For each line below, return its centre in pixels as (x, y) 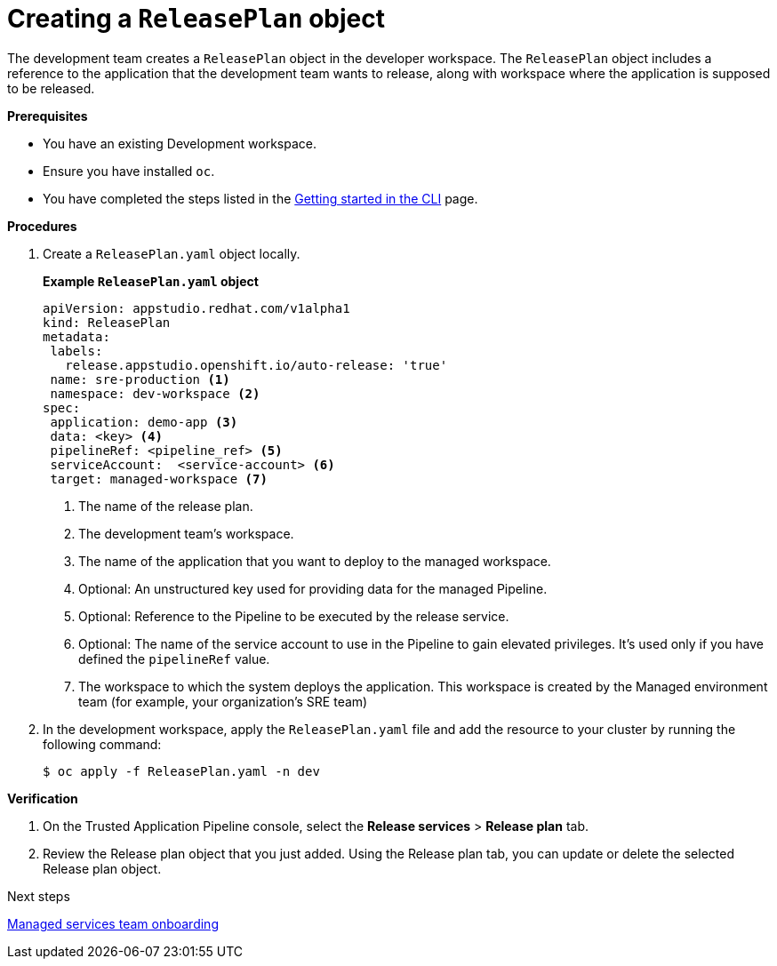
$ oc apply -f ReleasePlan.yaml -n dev (181, 771)
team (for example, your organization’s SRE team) (223, 701)
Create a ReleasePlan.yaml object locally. (172, 253)
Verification (43, 798)
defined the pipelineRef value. (174, 659)
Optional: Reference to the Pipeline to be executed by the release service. (294, 616)
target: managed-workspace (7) (159, 479)
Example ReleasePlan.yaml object (151, 281)
